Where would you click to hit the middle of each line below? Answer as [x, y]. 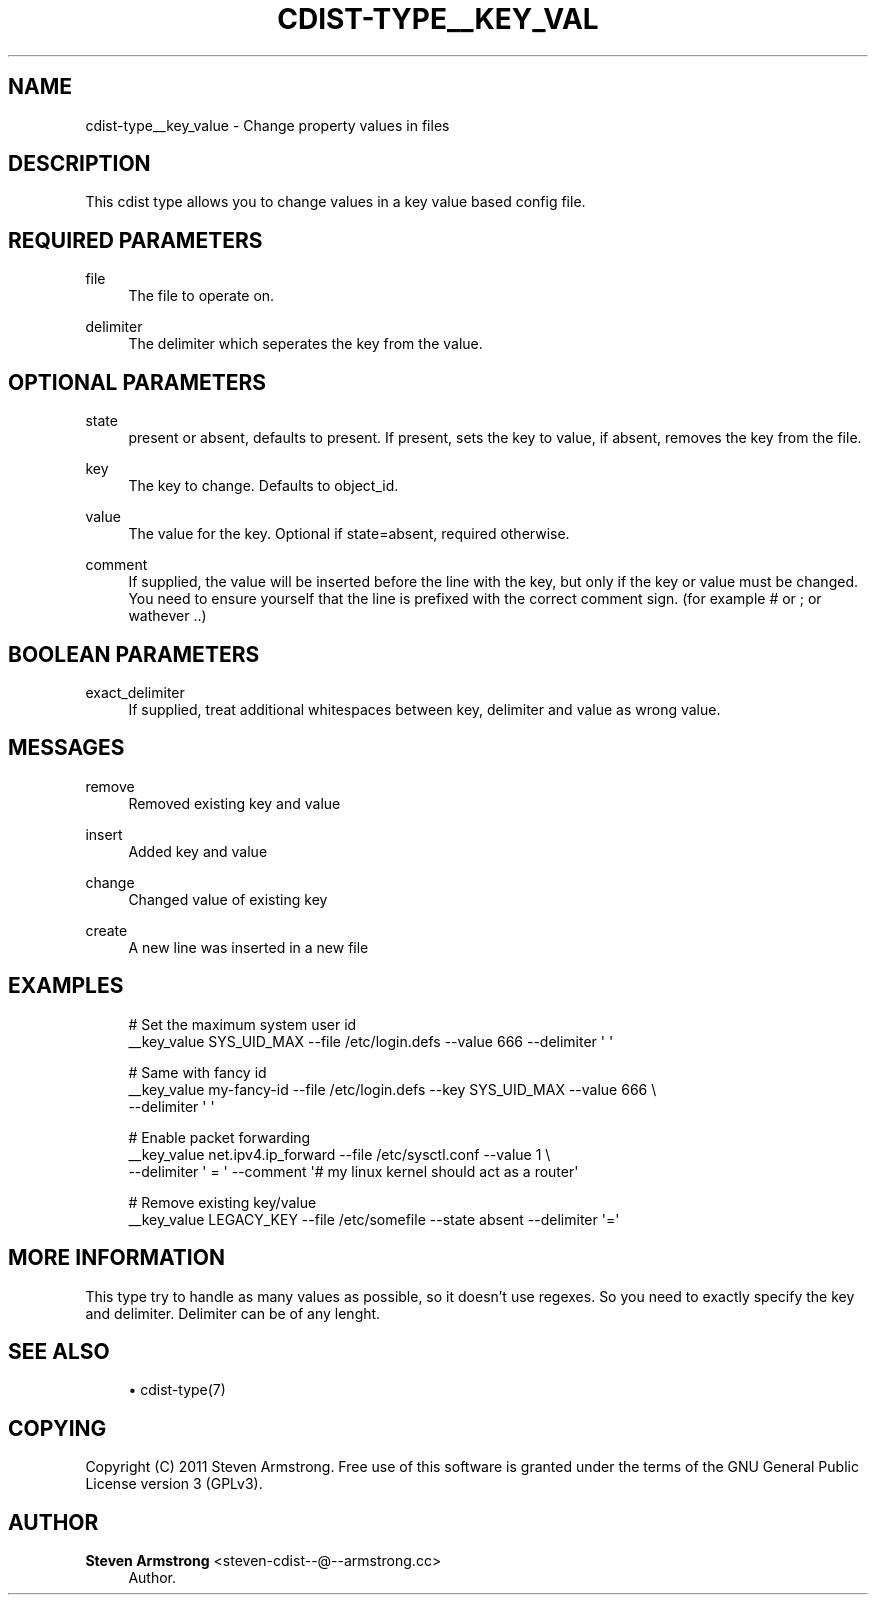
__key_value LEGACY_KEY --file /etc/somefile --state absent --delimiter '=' [374, 1219]
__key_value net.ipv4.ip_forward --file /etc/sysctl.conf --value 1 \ [339, 1154]
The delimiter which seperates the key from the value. [305, 344]
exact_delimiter [135, 692]
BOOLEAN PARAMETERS [134, 654]
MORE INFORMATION [116, 1258]
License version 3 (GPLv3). [174, 1484]
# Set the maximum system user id [242, 1024]
